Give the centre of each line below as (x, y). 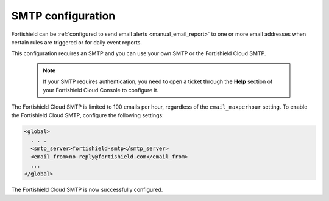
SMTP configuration (63, 16)
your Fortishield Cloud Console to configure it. (101, 90)
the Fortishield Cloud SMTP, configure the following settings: (87, 115)
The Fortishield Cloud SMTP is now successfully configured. (87, 190)
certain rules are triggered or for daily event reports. (77, 42)
